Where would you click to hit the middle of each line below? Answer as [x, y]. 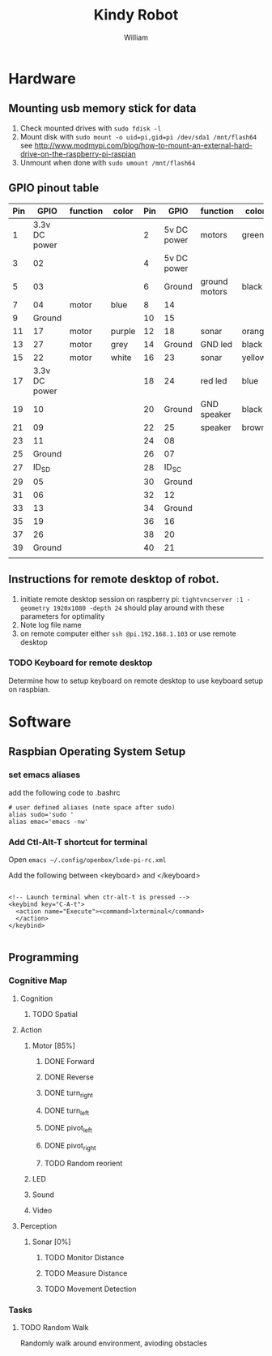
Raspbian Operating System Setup [97, 752]
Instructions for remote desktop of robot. [114, 579]
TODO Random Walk [54, 1328]
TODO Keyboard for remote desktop [81, 663]
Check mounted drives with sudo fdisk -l [91, 128]
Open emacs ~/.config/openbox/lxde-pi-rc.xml [87, 860]
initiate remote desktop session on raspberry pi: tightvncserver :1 [132, 599]
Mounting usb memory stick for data [102, 108]
